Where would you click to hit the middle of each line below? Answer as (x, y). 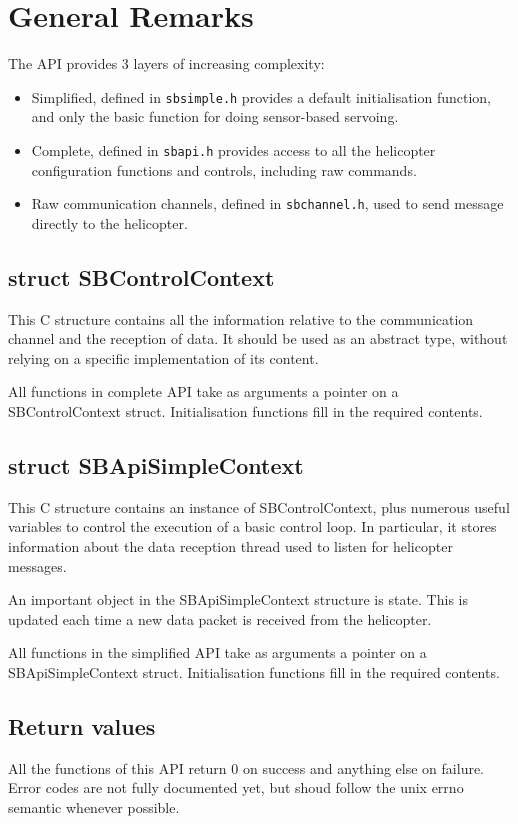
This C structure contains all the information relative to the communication (241, 318)
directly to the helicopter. (109, 222)
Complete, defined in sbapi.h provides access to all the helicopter (233, 149)
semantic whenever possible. (94, 806)
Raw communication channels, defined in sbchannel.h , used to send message (267, 203)
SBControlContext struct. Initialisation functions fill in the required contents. (245, 411)
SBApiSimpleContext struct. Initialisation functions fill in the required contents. (254, 672)
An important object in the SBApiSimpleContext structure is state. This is (238, 599)
